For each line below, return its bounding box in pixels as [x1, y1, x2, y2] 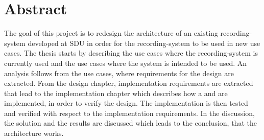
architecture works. [4, 128, 64, 138]
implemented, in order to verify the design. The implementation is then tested [4, 98, 248, 108]
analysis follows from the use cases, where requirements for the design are [4, 67, 234, 78]
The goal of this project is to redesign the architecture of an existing [4, 28, 218, 38]
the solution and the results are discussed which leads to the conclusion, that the [4, 118, 257, 128]
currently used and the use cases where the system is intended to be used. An [4, 57, 247, 68]
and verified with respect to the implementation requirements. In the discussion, [4, 107, 255, 118]
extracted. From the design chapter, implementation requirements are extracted [4, 78, 253, 88]
